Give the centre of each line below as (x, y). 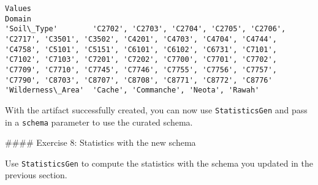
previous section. (36, 175)
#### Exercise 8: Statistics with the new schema (100, 142)
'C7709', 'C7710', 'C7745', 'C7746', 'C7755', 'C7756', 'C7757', (141, 70)
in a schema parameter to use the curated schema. (99, 122)
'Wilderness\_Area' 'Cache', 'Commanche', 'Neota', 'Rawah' (132, 90)
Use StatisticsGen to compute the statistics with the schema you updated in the (159, 163)
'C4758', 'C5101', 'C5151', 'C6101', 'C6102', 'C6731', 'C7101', (141, 49)
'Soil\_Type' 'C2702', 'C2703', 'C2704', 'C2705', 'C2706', (146, 29)
